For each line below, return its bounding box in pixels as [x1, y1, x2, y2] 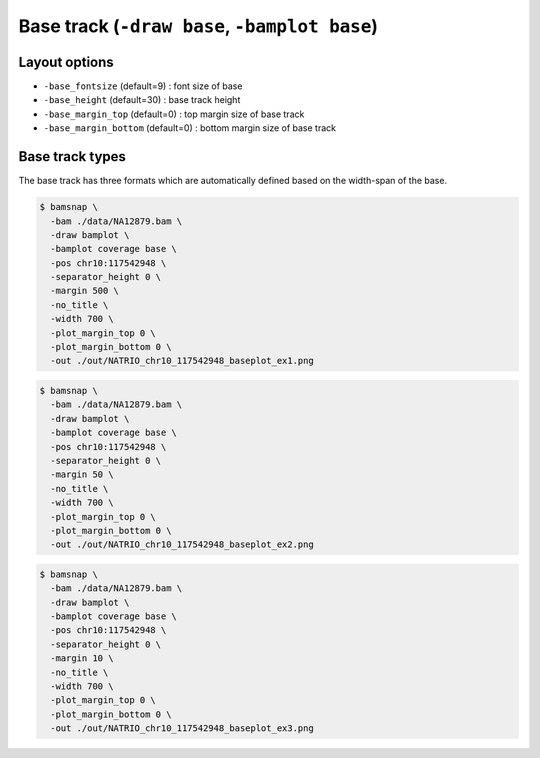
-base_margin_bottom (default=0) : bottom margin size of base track [43, 122, 337, 134]
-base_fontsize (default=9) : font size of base [43, 80, 243, 92]
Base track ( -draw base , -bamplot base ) [18, 15, 379, 37]
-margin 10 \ [50, 653, 114, 664]
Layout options [18, 53, 114, 70]
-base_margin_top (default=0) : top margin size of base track [43, 108, 305, 120]
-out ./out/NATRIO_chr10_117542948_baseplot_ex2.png [50, 539, 314, 550]
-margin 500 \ [50, 285, 120, 297]
